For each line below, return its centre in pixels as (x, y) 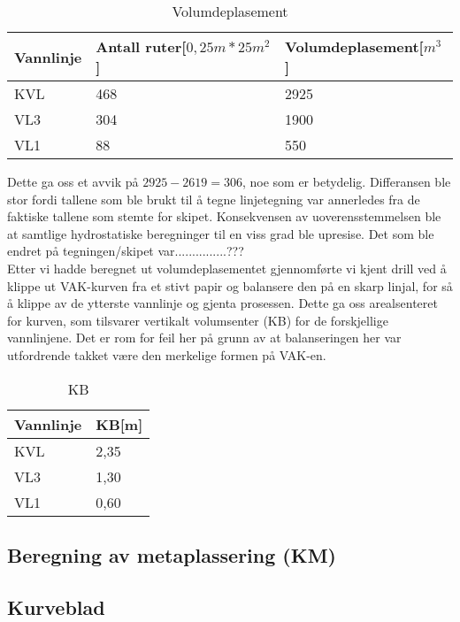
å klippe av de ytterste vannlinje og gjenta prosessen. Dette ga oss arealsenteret (222, 303)
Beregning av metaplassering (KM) (172, 554)
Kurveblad (56, 607)
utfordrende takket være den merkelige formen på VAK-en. (167, 354)
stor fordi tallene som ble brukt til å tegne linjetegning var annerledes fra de (214, 199)
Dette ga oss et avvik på (73, 181)
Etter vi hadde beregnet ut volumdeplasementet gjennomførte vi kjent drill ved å (227, 268)
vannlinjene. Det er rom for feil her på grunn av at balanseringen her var (204, 338)
